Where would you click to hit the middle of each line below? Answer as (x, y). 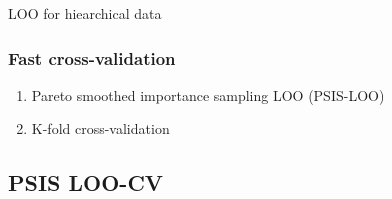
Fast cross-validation (92, 57)
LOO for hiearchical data (85, 13)
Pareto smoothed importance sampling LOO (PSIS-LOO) (208, 94)
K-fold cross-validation (100, 128)
